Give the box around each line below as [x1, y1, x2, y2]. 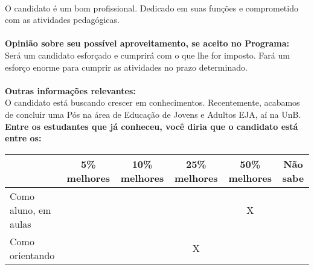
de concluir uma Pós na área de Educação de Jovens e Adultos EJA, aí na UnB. [5, 108, 301, 120]
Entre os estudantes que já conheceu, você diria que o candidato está [5, 120, 298, 132]
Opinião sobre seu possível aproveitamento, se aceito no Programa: [5, 37, 290, 50]
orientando [10, 248, 55, 262]
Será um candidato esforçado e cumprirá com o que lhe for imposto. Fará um [5, 48, 290, 61]
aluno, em [10, 202, 51, 217]
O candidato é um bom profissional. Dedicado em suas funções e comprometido [5, 1, 298, 14]
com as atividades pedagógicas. [5, 13, 120, 26]
